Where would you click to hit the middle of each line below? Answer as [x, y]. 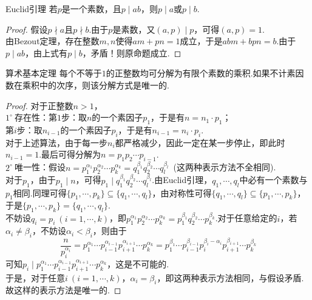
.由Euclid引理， [182, 180]
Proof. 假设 [27, 29]
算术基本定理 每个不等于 [54, 73]
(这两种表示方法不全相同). [225, 167]
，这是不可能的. [138, 263]
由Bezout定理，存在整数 [53, 41]
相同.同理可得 [40, 192]
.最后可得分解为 [70, 154]
